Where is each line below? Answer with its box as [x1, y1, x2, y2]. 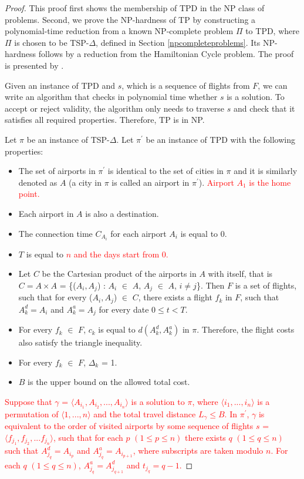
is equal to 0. [180, 227, 227, 239]
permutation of [5, 407, 59, 420]
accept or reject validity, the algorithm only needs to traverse [5, 102, 225, 114]
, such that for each [53, 431, 123, 443]
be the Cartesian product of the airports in [42, 267, 197, 280]
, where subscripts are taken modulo [133, 444, 264, 457]
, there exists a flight [138, 291, 212, 303]
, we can [258, 79, 288, 91]
